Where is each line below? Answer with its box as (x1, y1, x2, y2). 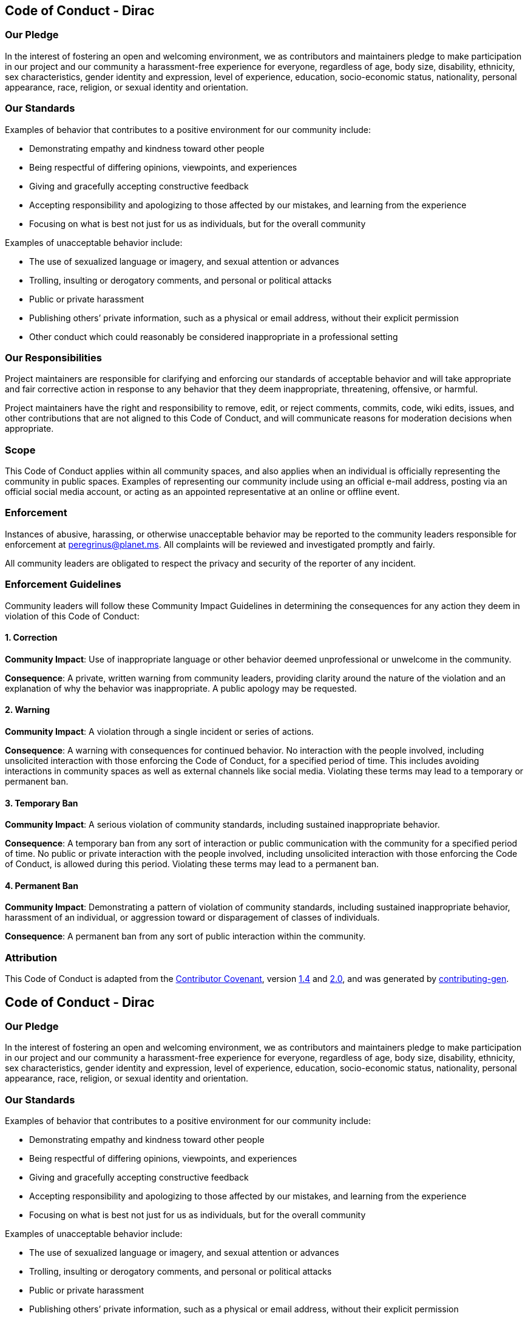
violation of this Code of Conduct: (5, 610, 140, 621)
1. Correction (5, 632, 58, 643)
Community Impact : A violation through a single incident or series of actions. (5, 726, 314, 737)
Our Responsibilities (5, 351, 102, 364)
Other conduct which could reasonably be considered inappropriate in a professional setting (29, 331, 398, 342)
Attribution (5, 951, 57, 964)
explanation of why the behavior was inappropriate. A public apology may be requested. (5, 683, 357, 694)
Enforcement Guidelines (5, 578, 121, 591)
